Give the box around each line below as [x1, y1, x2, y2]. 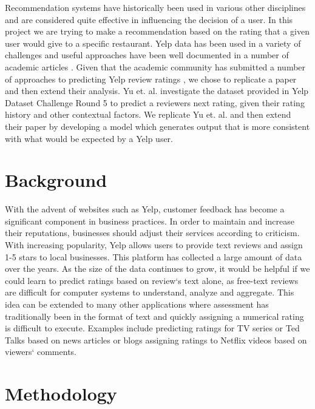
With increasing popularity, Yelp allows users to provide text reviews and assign [5, 238, 303, 251]
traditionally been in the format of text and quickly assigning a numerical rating [5, 309, 304, 322]
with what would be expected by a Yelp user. [5, 132, 174, 144]
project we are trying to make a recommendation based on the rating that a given [5, 25, 310, 38]
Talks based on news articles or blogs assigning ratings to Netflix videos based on [5, 333, 307, 346]
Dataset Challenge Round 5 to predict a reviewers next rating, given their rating [5, 96, 305, 109]
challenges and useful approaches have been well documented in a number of [5, 49, 289, 61]
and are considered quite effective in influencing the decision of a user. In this [5, 13, 293, 25]
